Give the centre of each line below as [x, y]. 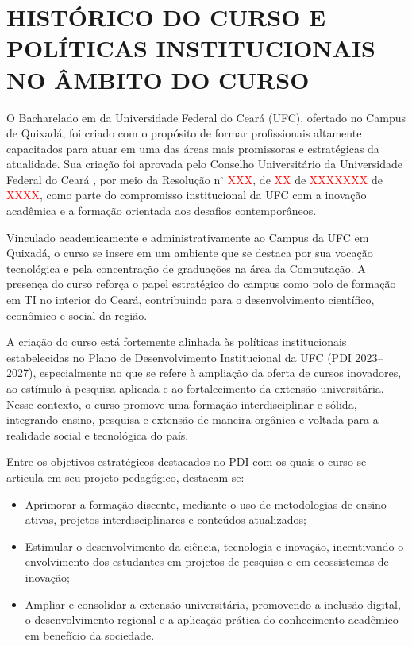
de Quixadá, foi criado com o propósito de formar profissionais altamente [184, 133]
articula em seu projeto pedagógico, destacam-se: [125, 477]
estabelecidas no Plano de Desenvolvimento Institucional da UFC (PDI [179, 357]
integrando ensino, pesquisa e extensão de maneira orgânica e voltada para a [193, 419]
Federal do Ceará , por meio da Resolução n [114, 179]
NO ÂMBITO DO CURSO [158, 79]
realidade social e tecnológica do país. [98, 435]
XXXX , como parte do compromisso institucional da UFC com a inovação [187, 195]
